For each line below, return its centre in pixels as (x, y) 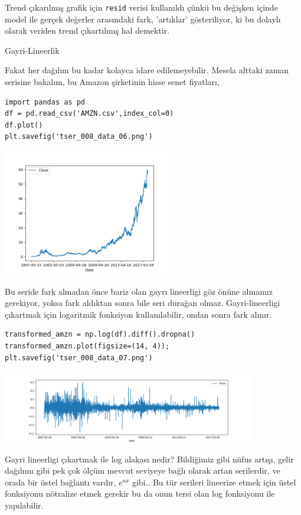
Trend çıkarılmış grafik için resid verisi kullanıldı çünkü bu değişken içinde (141, 7)
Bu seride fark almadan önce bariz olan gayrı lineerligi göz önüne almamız (139, 291)
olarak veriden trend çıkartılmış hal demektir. (87, 30)
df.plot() (24, 125)
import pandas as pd (45, 102)
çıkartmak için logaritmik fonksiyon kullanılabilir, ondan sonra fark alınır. (138, 314)
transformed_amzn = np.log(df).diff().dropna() (100, 335)
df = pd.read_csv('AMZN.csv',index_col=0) (89, 114)
